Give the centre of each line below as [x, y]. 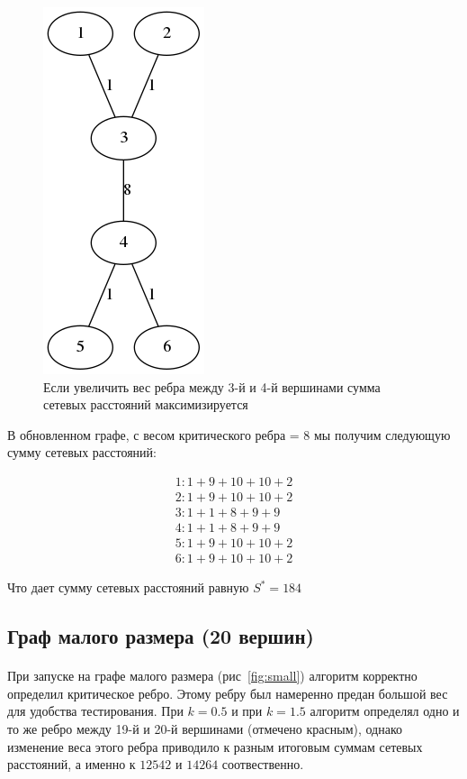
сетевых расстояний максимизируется [146, 404]
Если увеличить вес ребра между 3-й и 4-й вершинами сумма [212, 386]
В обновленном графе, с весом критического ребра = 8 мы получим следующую [229, 434]
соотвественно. [263, 764]
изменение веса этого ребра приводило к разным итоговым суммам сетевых [215, 746]
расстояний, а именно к [72, 764]
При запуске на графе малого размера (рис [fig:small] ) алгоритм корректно [212, 676]
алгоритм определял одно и [385, 711]
